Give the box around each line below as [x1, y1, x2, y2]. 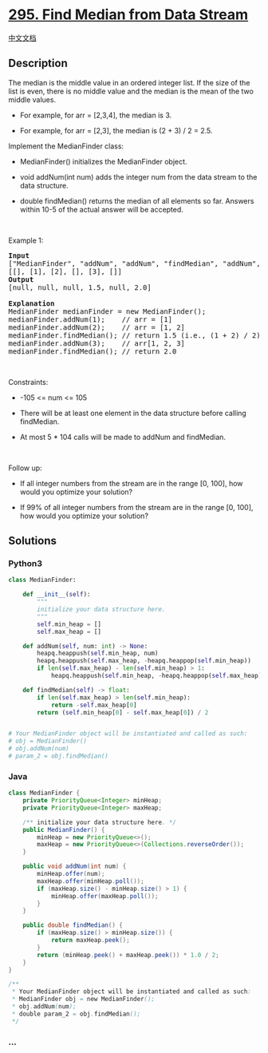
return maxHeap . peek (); [50, 936, 130, 944]
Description [8, 57, 68, 70]
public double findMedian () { [22, 921, 124, 929]
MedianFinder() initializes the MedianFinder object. [19, 156, 187, 166]
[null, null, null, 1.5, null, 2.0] [8, 283, 152, 292]
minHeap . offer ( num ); [37, 870, 105, 878]
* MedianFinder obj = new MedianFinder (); [11, 996, 156, 1004]
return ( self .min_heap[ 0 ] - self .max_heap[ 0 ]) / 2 [37, 708, 209, 716]
